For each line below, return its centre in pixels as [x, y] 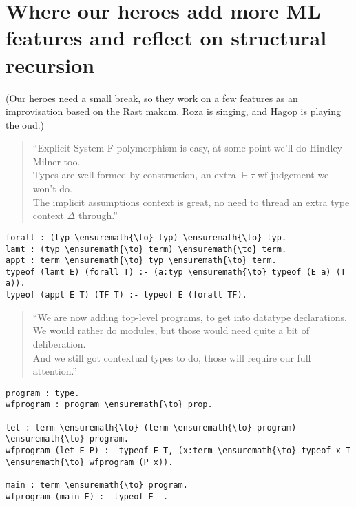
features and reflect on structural [166, 38]
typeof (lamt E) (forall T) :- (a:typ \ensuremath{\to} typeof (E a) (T [176, 272]
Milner [46, 161]
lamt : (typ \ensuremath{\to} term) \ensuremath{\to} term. [146, 249]
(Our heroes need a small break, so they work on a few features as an [152, 97]
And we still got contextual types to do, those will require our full [172, 357]
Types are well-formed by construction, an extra [134, 175]
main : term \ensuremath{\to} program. [97, 485]
